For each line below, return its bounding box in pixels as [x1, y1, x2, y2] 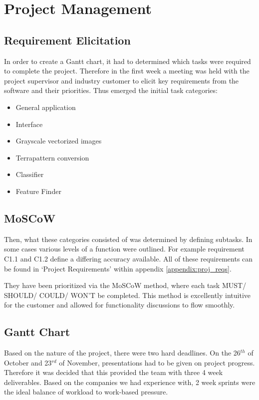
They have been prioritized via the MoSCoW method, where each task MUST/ [4, 280, 247, 290]
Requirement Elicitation [4, 32, 131, 47]
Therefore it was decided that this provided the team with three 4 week [4, 367, 223, 377]
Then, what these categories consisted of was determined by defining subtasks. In [4, 233, 253, 244]
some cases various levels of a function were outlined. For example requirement [4, 243, 245, 254]
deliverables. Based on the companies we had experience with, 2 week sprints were [4, 376, 256, 387]
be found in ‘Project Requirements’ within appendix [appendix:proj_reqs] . [4, 263, 232, 273]
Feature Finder [15, 185, 61, 196]
